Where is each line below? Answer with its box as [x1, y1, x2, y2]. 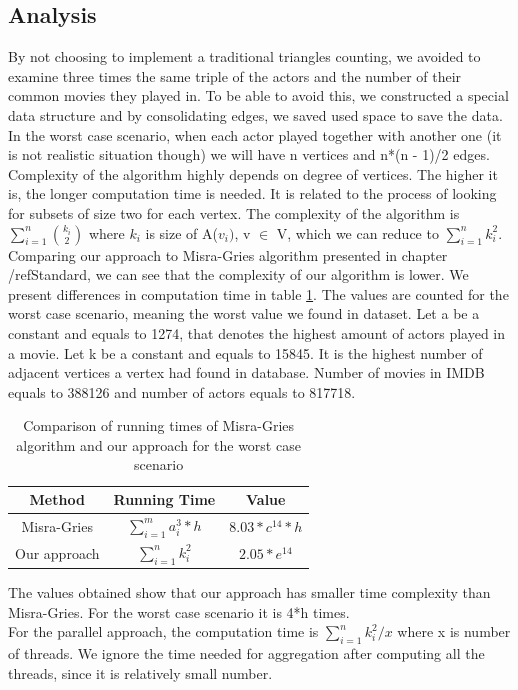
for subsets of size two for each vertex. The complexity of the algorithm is [8, 202, 460, 223]
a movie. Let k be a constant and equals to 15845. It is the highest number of [8, 342, 483, 363]
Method [29, 489, 85, 510]
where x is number [397, 621, 511, 642]
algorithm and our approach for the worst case [16, 434, 301, 455]
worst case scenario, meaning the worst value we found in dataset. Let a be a [8, 303, 480, 324]
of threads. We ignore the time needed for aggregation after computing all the [8, 643, 485, 664]
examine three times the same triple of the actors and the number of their [8, 65, 462, 86]
